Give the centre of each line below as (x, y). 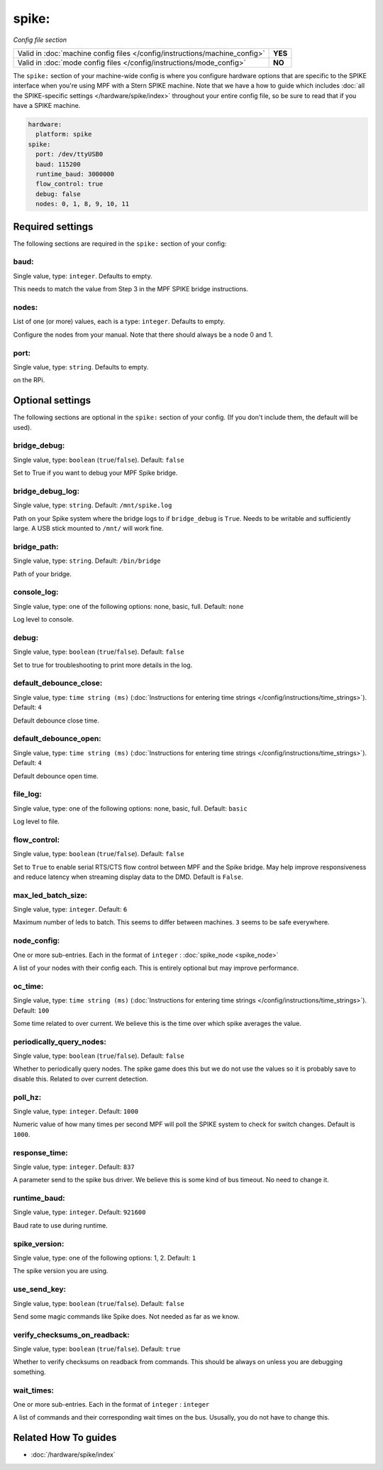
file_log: (27, 794)
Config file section (40, 40)
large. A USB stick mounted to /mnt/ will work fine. (88, 529)
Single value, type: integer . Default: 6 (70, 909)
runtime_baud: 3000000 (75, 174)
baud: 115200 (58, 164)
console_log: (36, 592)
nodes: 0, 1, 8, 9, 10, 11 (83, 204)
